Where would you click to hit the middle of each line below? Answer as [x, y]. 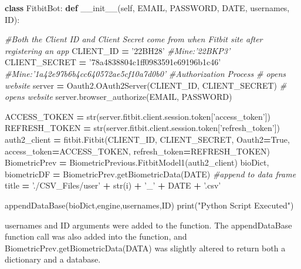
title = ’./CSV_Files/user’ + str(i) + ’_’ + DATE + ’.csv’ [113, 185]
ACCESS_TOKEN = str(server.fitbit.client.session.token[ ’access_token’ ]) [138, 116]
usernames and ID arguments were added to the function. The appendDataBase [148, 225]
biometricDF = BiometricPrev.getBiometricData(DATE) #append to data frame [150, 174]
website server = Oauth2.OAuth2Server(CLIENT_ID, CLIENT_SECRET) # [146, 85]
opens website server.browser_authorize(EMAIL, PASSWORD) [119, 97]
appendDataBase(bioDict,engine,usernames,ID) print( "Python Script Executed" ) [149, 205]
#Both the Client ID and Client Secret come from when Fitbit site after [134, 39]
